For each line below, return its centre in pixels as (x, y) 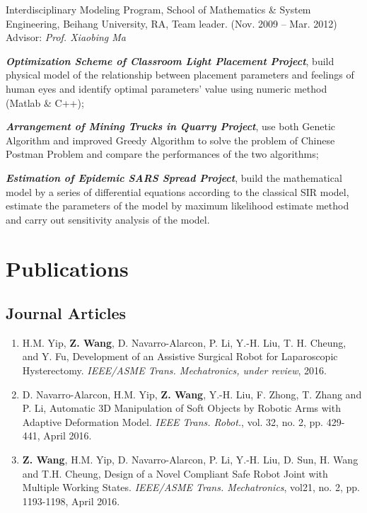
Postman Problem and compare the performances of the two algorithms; (162, 154)
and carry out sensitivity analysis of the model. (108, 219)
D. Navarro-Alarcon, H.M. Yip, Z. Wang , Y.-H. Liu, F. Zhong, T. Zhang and (192, 394)
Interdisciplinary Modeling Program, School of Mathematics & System (158, 9)
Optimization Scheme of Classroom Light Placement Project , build (170, 60)
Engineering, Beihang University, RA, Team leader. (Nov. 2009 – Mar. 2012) (171, 23)
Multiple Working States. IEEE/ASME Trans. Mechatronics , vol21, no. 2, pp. (191, 487)
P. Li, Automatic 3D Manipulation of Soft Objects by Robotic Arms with (181, 408)
